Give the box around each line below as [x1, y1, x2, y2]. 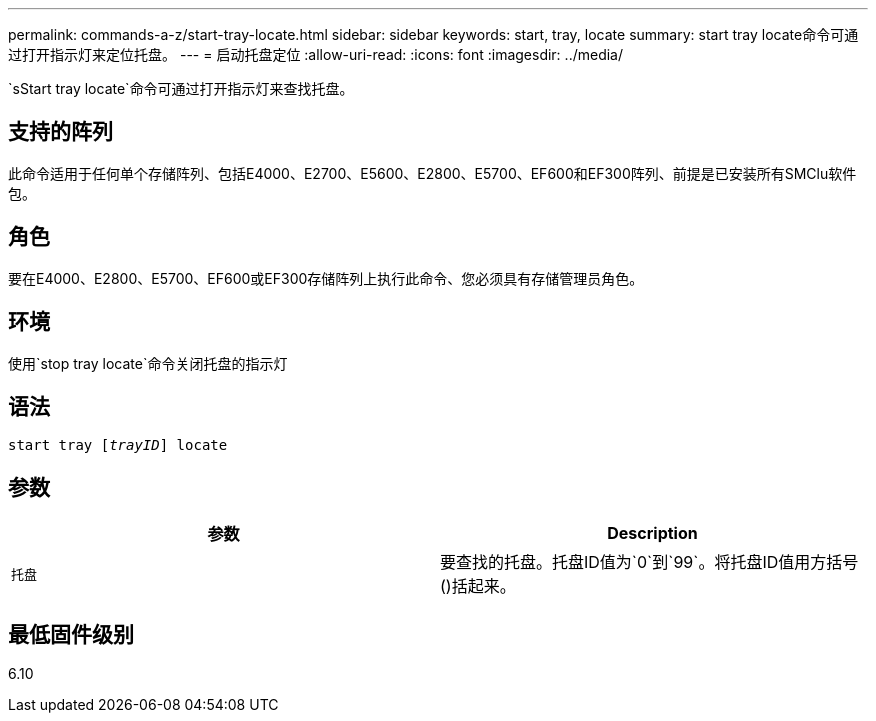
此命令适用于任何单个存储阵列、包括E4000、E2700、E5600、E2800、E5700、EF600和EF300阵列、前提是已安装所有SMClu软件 [8, 164, 857, 182]
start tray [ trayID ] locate [8, 437, 228, 454]
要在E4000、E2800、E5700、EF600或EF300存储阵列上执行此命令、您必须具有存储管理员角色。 [8, 269, 644, 287]
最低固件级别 [8, 621, 134, 647]
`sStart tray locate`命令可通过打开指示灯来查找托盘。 [8, 80, 354, 97]
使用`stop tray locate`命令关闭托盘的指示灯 [8, 354, 288, 372]
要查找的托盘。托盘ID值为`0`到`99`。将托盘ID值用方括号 [440, 552, 859, 573]
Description [607, 523, 698, 544]
